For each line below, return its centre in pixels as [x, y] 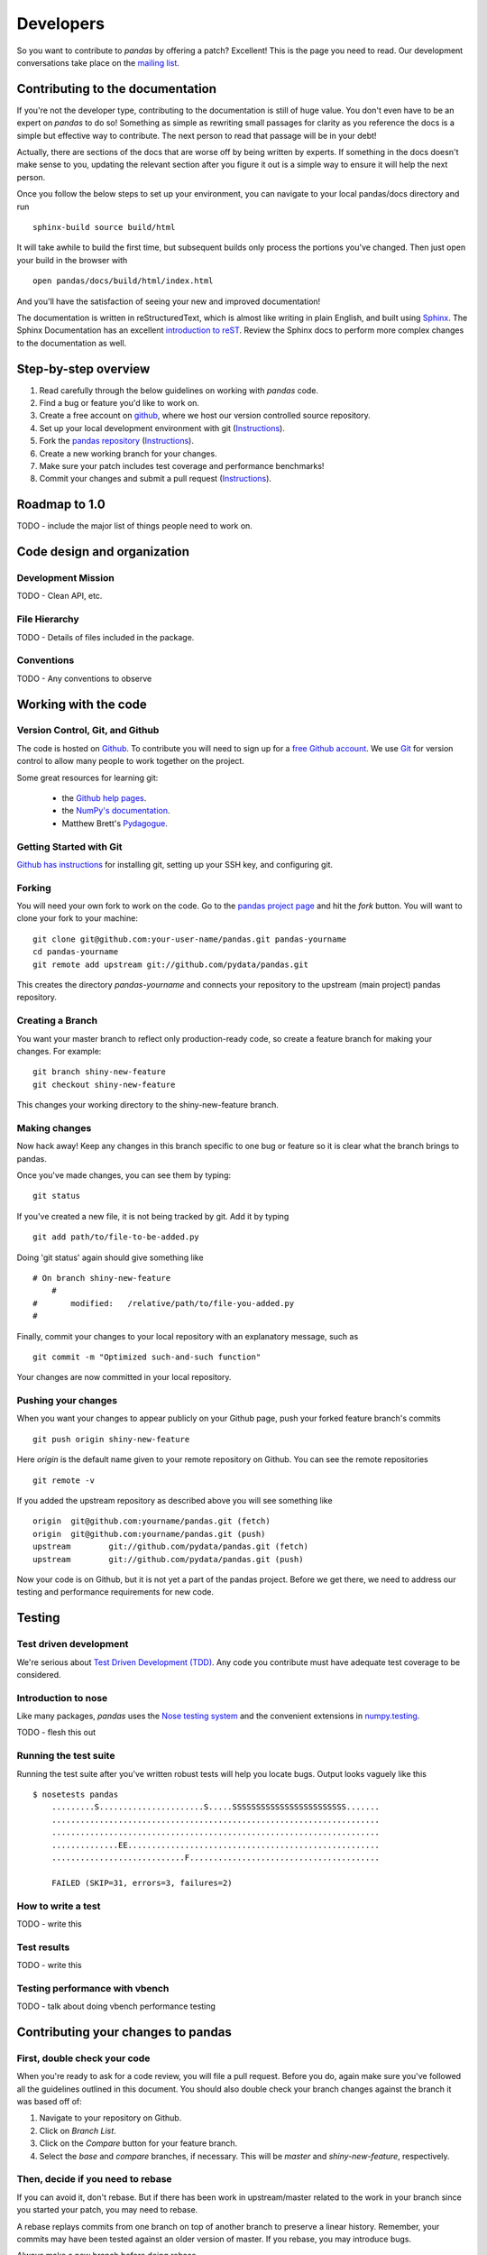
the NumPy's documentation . [116, 811]
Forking [34, 888]
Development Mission [65, 578]
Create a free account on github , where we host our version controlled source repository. [205, 416]
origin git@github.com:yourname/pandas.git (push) [149, 1534]
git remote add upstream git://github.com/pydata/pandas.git [170, 964]
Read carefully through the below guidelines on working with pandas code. [179, 390]
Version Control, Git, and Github [88, 731]
